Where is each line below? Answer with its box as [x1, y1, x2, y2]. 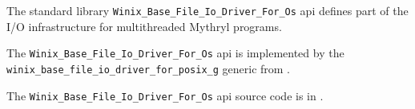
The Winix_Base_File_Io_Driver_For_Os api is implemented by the [6, 45, 344, 61]
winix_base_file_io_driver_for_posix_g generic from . [6, 60, 290, 76]
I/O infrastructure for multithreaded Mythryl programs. [6, 18, 282, 34]
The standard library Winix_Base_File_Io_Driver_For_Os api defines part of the [6, 2, 409, 18]
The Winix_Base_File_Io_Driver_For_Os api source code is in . [6, 87, 324, 103]
